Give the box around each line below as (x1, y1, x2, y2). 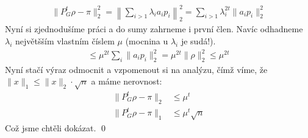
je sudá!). (181, 34, 216, 47)
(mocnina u (125, 34, 168, 47)
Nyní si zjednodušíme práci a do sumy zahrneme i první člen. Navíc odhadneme (5, 22, 303, 35)
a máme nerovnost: (91, 75, 162, 88)
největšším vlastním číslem (15, 34, 115, 47)
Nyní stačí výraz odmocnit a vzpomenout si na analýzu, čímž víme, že (5, 63, 268, 75)
